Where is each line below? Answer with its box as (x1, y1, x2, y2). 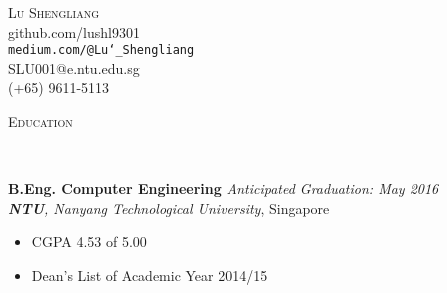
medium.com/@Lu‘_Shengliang (8, 43, 195, 58)
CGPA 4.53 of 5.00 (31, 231, 147, 252)
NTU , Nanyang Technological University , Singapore (8, 197, 330, 218)
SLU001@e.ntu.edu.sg (8, 57, 140, 78)
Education (8, 111, 73, 132)
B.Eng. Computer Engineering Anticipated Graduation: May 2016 (8, 178, 439, 199)
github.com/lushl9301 (8, 21, 140, 42)
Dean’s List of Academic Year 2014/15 (31, 265, 268, 285)
